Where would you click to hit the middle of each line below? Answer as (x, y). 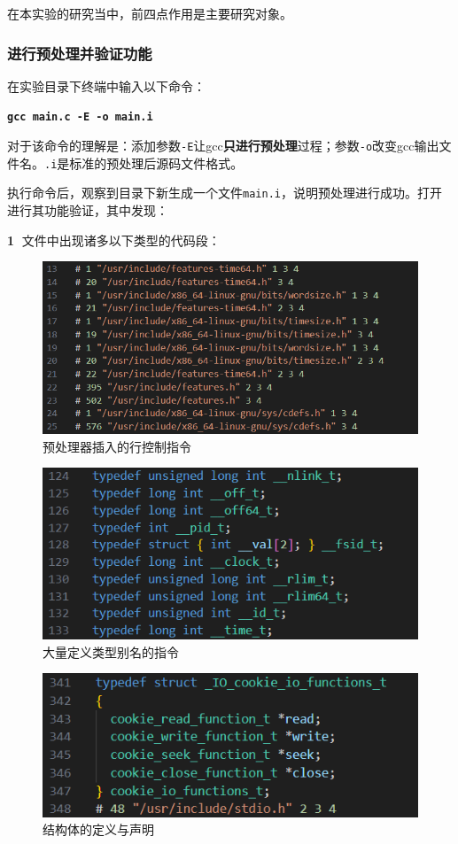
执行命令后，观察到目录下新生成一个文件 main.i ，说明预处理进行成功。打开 (225, 193)
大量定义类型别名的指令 (111, 651)
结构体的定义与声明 (98, 829)
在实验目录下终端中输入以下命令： (106, 85)
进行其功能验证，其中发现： (88, 210)
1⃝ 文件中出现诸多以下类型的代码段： (114, 240)
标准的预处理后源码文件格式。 (156, 163)
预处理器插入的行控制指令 (117, 446)
